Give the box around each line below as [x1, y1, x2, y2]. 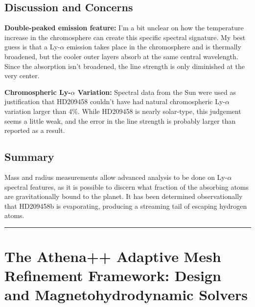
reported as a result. [4, 125, 65, 135]
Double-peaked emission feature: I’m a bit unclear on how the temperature [4, 22, 244, 33]
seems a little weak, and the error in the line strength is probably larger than [4, 115, 236, 126]
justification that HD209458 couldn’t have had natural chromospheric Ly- [4, 96, 226, 107]
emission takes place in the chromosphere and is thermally [67, 42, 241, 52]
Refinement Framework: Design [4, 265, 221, 285]
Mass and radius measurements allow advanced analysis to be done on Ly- [4, 172, 228, 182]
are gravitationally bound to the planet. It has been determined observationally [4, 191, 243, 201]
